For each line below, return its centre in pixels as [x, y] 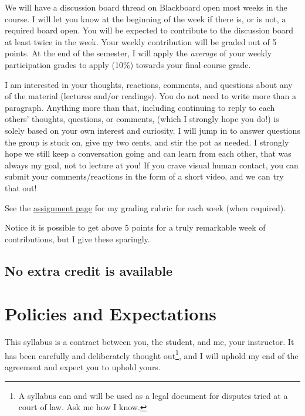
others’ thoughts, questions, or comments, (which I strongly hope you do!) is [142, 119]
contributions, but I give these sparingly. [77, 239]
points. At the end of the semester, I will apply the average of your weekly [138, 53]
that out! [21, 187]
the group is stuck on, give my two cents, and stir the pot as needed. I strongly [147, 142]
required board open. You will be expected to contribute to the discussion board [149, 30]
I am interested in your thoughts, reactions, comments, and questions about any [149, 84]
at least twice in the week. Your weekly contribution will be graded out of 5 [141, 41]
